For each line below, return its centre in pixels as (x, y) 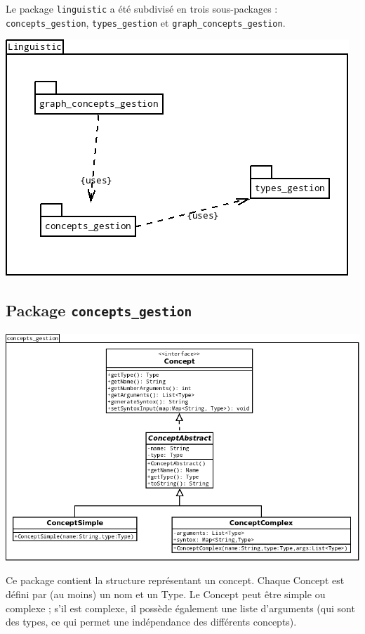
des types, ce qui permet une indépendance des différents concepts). (151, 622)
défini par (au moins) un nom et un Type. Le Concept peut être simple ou (166, 594)
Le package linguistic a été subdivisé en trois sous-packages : (142, 8)
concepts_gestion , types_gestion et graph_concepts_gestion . (146, 22)
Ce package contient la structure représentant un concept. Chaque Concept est (175, 580)
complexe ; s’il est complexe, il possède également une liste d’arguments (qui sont (180, 608)
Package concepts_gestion (99, 310)
